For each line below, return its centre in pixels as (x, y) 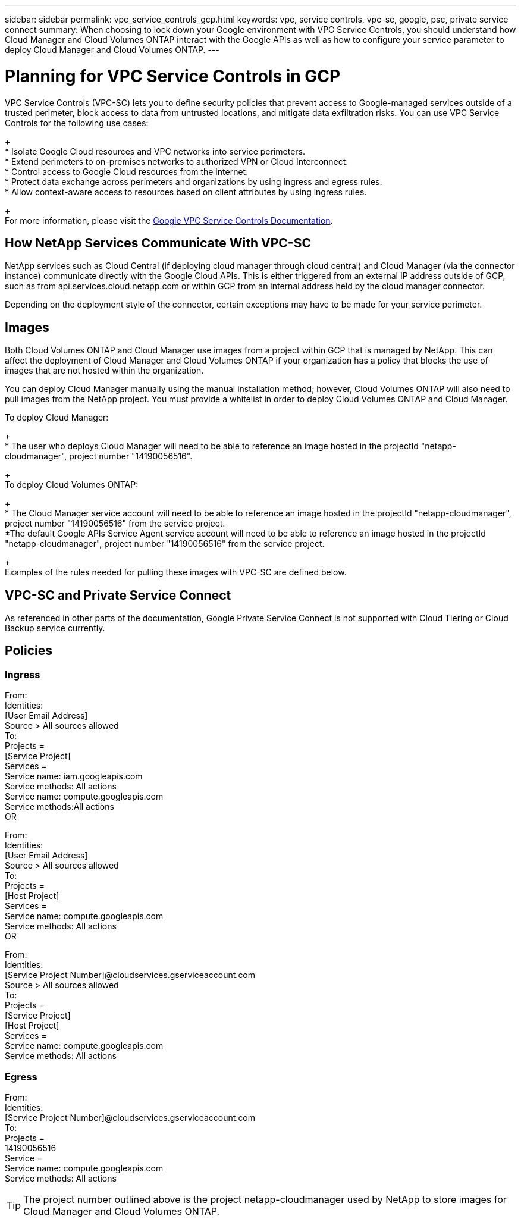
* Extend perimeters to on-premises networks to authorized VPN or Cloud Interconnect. (177, 161)
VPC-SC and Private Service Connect (118, 595)
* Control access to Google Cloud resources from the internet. (127, 171)
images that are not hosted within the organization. (104, 371)
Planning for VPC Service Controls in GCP (173, 76)
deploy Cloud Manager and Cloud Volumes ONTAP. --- (112, 50)
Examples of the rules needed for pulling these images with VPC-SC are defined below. (176, 572)
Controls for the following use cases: (77, 123)
